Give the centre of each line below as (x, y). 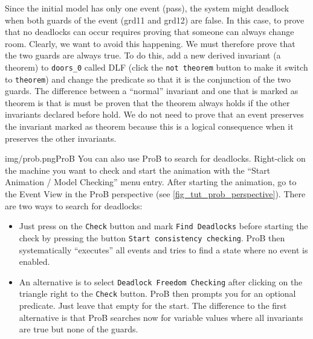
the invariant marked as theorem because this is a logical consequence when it (149, 126)
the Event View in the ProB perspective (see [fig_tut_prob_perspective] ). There (155, 194)
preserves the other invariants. (61, 138)
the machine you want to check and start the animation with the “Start (138, 170)
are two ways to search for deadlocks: (74, 205)
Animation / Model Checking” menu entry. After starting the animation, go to (151, 182)
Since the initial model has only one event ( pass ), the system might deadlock (147, 8)
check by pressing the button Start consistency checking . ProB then (152, 237)
